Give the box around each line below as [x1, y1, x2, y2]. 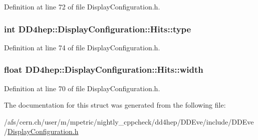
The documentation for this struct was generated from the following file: [4, 100, 226, 110]
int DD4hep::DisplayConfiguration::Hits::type [4, 22, 191, 35]
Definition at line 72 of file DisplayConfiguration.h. [4, 1, 160, 11]
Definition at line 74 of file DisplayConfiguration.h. [4, 42, 160, 52]
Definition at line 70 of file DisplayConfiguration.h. [4, 83, 160, 93]
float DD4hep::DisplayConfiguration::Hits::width [4, 63, 203, 76]
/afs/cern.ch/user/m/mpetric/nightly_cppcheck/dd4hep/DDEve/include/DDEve [4, 116, 254, 127]
